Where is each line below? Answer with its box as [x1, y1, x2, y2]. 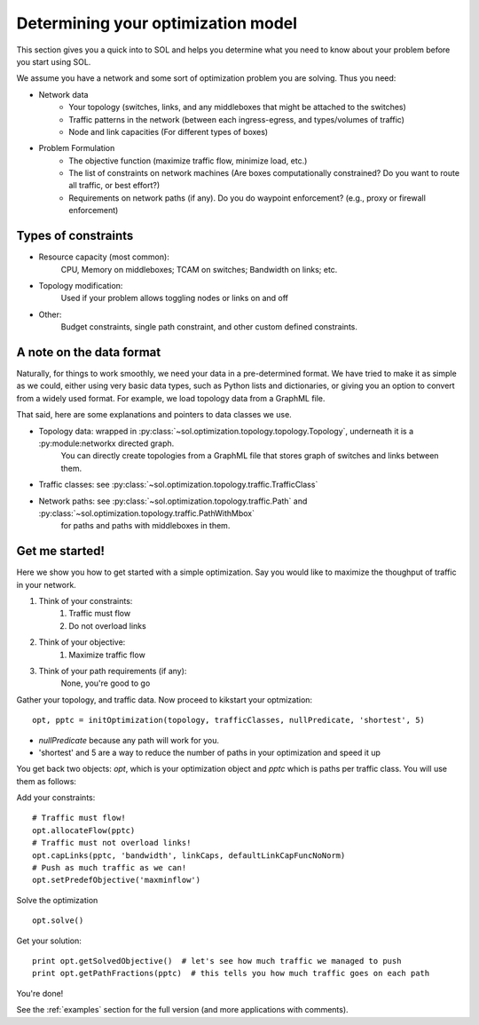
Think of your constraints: [38, 595, 133, 606]
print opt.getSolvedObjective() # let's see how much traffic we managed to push [32, 956, 402, 965]
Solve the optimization [16, 894, 98, 905]
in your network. [16, 579, 77, 590]
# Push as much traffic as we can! [32, 862, 187, 873]
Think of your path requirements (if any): [38, 665, 187, 676]
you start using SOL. [16, 56, 91, 67]
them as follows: [16, 775, 77, 786]
